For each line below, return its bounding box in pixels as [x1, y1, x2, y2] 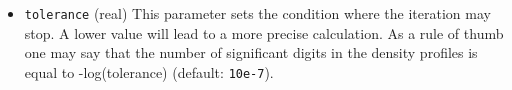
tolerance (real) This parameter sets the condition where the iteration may [24, 3, 491, 23]
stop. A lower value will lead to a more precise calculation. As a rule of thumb [24, 22, 504, 43]
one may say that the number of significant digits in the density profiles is [24, 42, 478, 63]
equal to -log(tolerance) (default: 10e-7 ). [24, 61, 274, 82]
